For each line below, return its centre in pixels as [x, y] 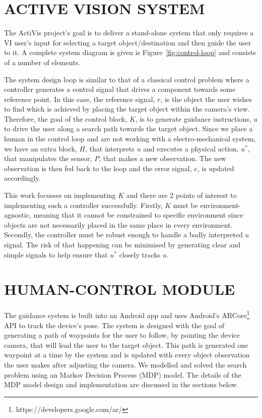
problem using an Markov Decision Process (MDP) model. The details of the [123, 374]
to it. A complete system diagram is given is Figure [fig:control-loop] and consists [130, 52]
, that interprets [110, 148]
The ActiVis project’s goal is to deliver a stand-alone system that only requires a [129, 33]
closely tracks [140, 254]
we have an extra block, [41, 148]
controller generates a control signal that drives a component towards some [120, 89]
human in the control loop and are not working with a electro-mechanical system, [130, 139]
